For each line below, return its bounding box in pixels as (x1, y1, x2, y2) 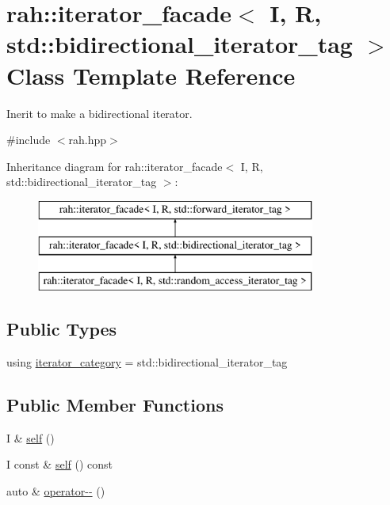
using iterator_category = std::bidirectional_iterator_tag (6, 354, 288, 370)
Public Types (6, 317, 117, 341)
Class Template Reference (6, 59, 296, 91)
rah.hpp (68, 131, 107, 148)
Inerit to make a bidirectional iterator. (6, 104, 193, 121)
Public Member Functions (6, 393, 224, 417)
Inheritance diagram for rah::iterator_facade (6, 158, 223, 174)
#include (6, 131, 51, 148)
